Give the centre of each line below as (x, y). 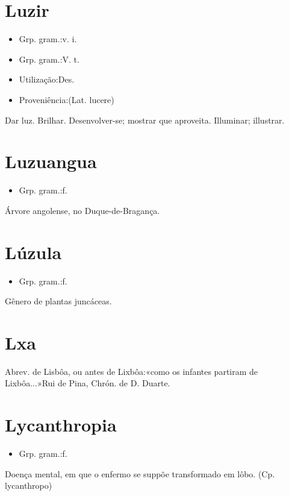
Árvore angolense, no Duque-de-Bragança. (82, 210)
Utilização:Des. (47, 79)
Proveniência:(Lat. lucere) (67, 99)
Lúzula (33, 252)
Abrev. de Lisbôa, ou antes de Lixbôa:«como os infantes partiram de (132, 371)
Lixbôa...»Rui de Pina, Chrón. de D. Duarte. (88, 383)
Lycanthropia (61, 425)
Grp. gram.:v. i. (48, 39)
